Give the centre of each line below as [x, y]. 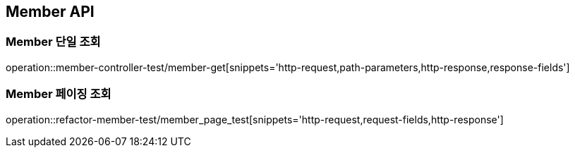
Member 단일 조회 [53, 42]
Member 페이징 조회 [59, 94]
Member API [50, 12]
